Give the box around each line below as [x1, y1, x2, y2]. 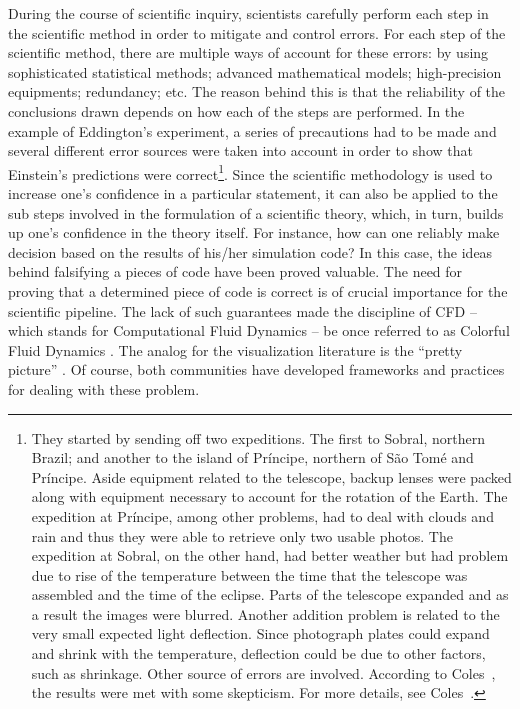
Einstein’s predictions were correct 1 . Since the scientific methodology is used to [8, 160, 493, 184]
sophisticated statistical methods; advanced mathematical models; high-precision [8, 61, 502, 82]
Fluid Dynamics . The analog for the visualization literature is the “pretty [8, 339, 463, 360]
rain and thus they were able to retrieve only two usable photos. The [31, 525, 453, 546]
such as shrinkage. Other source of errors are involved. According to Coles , [31, 662, 496, 683]
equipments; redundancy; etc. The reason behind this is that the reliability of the [8, 81, 506, 102]
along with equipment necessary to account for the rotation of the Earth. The [31, 486, 508, 507]
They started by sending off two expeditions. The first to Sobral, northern [31, 427, 485, 448]
